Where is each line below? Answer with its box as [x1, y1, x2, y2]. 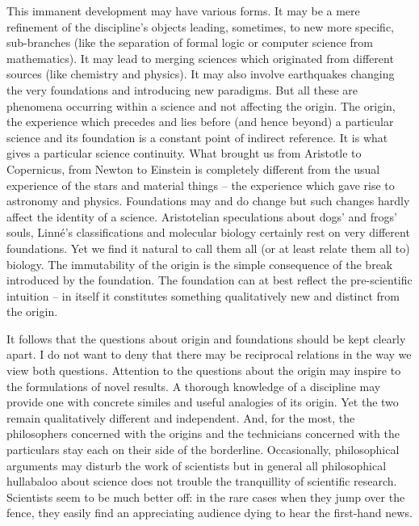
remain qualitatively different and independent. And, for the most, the [6, 409, 355, 426]
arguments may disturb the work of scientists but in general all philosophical [6, 457, 387, 473]
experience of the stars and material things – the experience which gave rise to [6, 176, 395, 193]
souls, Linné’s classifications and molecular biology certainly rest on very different [6, 224, 410, 241]
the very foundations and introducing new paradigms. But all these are [6, 81, 358, 98]
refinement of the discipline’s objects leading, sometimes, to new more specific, [6, 18, 394, 35]
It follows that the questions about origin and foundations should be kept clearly [6, 330, 406, 347]
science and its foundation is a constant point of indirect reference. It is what [6, 128, 388, 145]
